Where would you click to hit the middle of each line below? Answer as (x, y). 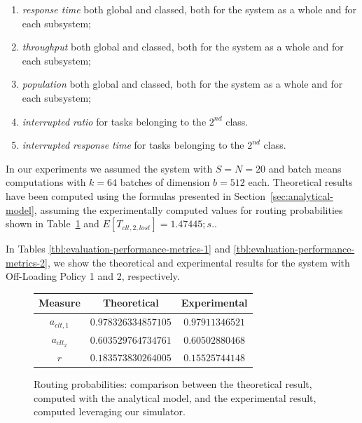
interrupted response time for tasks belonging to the (133, 145)
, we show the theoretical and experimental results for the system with (199, 262)
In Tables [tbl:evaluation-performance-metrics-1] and (118, 249)
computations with (46, 182)
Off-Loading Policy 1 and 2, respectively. (93, 276)
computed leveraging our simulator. (110, 411)
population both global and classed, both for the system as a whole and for (182, 84)
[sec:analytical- (301, 195)
